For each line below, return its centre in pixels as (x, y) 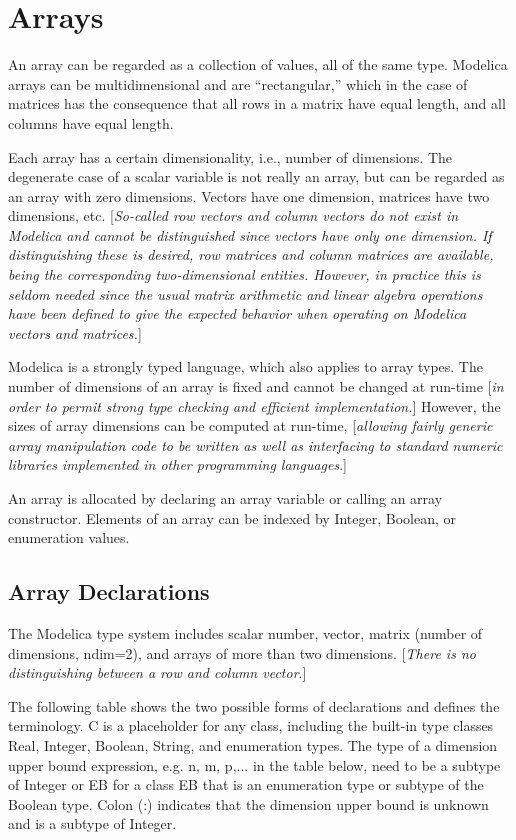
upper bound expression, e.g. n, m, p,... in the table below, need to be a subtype (254, 764)
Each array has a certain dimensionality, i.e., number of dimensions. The (230, 156)
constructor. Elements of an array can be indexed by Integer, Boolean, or (232, 517)
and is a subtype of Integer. (92, 823)
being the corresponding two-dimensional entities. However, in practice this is (244, 274)
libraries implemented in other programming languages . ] (178, 464)
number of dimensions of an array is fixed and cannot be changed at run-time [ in (256, 386)
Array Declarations (109, 591)
